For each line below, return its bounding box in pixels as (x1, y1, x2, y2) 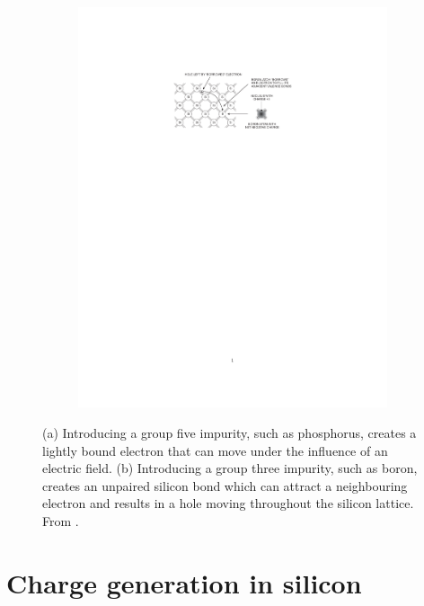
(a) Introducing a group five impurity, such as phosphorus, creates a (42, 423, 417, 441)
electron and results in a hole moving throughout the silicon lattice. (42, 494, 414, 512)
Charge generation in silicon (6, 564, 362, 601)
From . (42, 511, 79, 530)
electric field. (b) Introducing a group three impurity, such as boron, (42, 459, 418, 477)
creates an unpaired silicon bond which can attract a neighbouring (42, 476, 408, 495)
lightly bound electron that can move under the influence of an (42, 441, 388, 459)
